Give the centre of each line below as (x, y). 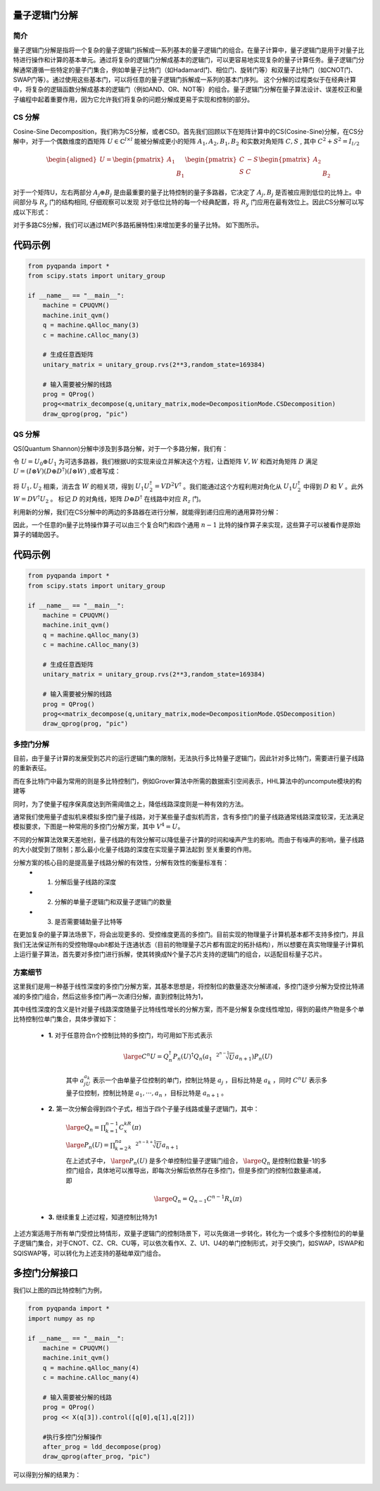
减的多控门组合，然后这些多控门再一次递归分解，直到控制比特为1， (110, 996)
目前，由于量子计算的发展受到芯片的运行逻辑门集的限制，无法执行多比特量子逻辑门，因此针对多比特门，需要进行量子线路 (189, 758)
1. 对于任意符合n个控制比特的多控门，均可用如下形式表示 (130, 1035)
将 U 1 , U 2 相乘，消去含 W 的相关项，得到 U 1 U (81, 487)
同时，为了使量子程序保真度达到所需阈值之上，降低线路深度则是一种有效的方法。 (130, 804)
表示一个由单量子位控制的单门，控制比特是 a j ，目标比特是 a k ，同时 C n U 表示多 (210, 1081)
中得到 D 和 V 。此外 (333, 486)
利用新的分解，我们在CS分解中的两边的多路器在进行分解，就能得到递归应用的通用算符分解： (147, 512)
